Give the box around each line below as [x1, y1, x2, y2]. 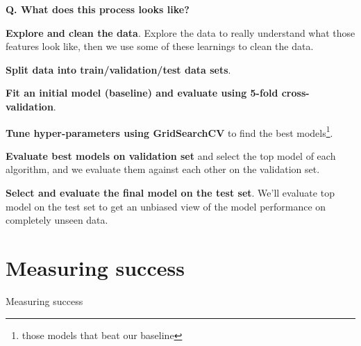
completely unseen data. [6, 213, 108, 227]
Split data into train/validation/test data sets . [6, 62, 231, 76]
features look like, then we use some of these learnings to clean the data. [6, 39, 314, 53]
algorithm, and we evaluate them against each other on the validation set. [6, 162, 320, 176]
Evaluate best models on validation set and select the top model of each [6, 148, 336, 163]
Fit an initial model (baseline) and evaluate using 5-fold [6, 85, 278, 100]
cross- [281, 85, 310, 100]
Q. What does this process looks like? [6, 2, 190, 16]
